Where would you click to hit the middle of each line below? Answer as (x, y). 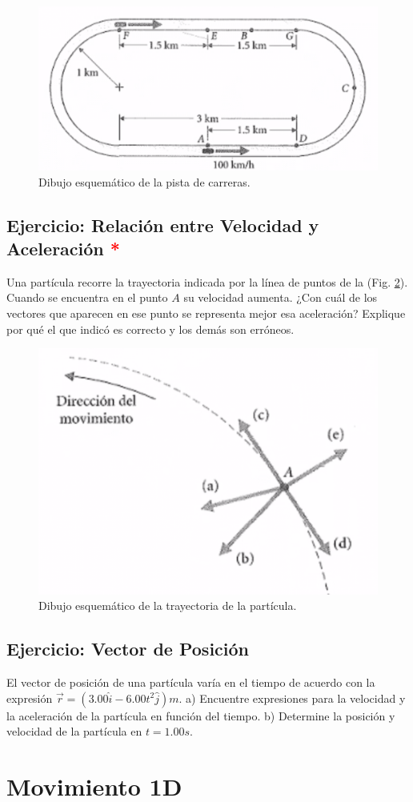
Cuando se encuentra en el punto (87, 297)
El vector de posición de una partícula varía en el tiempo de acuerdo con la (191, 682)
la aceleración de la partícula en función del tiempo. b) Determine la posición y (201, 715)
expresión (30, 698)
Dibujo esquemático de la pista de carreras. (144, 181)
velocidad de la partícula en (74, 731)
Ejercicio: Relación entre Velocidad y (163, 225)
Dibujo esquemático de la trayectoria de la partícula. (168, 606)
